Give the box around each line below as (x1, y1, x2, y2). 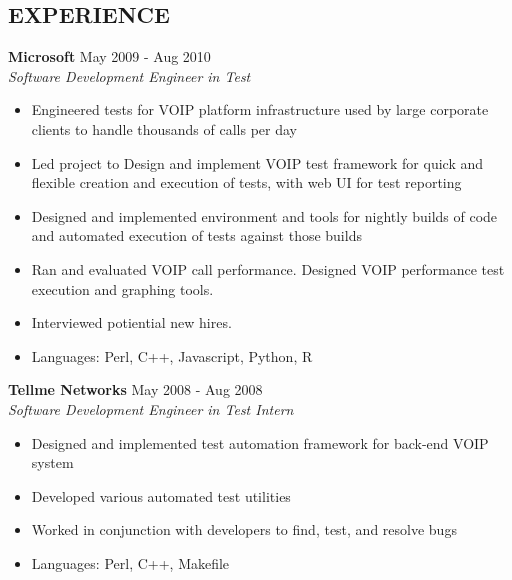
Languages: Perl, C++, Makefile (31, 552, 230, 573)
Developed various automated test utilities (31, 485, 291, 506)
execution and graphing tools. (31, 278, 214, 299)
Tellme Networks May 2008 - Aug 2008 (8, 379, 263, 400)
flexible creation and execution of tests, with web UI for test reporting (31, 172, 462, 193)
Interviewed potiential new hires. (31, 312, 232, 333)
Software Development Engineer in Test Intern (8, 398, 294, 419)
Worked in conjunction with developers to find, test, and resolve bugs (31, 519, 457, 540)
